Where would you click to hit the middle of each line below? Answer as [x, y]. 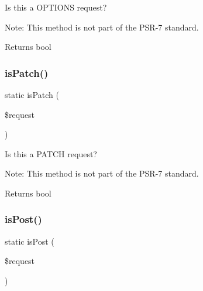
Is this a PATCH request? [51, 153]
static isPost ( [30, 241]
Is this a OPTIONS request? [56, 7]
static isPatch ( [32, 94]
